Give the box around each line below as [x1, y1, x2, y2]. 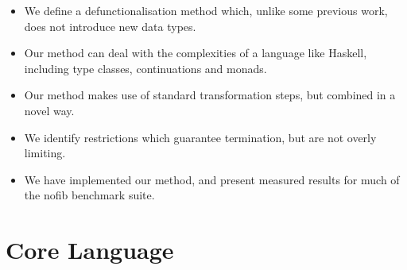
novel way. [24, 102, 75, 118]
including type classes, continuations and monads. [24, 60, 267, 76]
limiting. [24, 145, 66, 161]
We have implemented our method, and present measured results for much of [24, 171, 400, 187]
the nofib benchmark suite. [24, 187, 155, 203]
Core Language [6, 233, 174, 266]
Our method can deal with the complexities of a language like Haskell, [24, 44, 367, 61]
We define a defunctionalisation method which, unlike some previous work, [24, 2, 388, 18]
